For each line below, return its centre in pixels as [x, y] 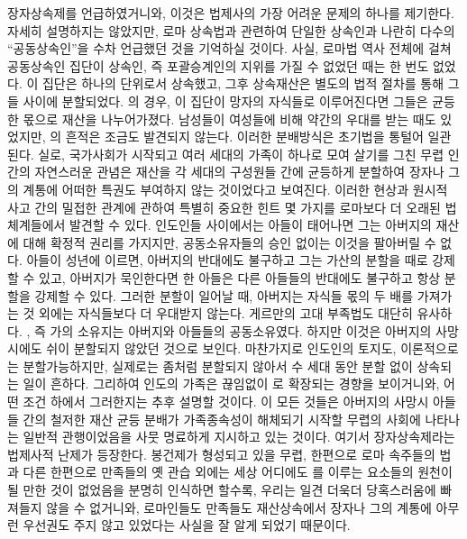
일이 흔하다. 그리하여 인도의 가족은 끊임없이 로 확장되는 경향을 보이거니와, [231, 384]
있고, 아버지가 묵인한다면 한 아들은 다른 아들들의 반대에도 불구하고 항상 [240, 277]
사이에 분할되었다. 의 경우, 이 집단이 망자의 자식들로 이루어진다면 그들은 [225, 100]
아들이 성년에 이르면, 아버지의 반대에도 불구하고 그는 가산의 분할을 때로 [227, 260]
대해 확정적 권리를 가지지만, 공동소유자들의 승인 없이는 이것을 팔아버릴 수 [229, 242]
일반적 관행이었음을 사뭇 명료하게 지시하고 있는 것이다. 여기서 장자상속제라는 [239, 437]
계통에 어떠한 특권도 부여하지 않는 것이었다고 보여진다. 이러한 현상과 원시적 [235, 189]
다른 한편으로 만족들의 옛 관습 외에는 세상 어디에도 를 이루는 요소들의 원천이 [238, 472]
